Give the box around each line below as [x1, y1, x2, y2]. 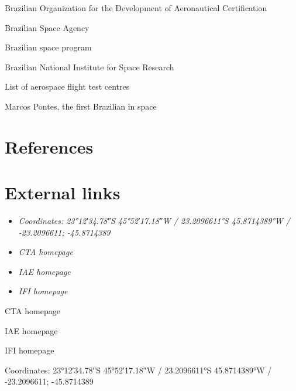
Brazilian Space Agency [5, 21, 90, 33]
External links [5, 181, 121, 205]
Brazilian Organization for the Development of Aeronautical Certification [5, 2, 267, 13]
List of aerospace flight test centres [5, 80, 130, 93]
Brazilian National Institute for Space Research [5, 60, 174, 73]
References [5, 134, 94, 158]
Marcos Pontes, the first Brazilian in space [5, 100, 157, 112]
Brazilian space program [5, 41, 92, 53]
